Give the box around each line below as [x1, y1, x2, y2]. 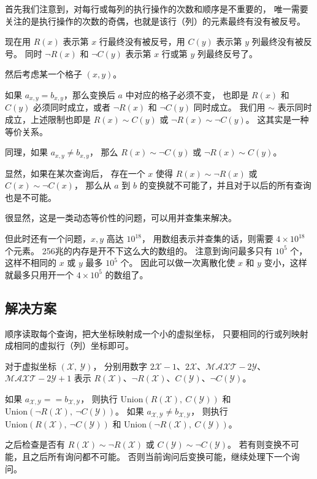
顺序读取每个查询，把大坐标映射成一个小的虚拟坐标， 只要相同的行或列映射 [5, 327, 308, 340]
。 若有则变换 [227, 438, 282, 451]
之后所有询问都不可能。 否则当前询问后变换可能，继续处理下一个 [30, 450, 291, 463]
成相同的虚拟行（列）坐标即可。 [5, 339, 134, 352]
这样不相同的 [5, 256, 56, 269]
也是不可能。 [5, 190, 56, 203]
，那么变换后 [63, 88, 115, 101]
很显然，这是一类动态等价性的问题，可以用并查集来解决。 [5, 211, 237, 224]
